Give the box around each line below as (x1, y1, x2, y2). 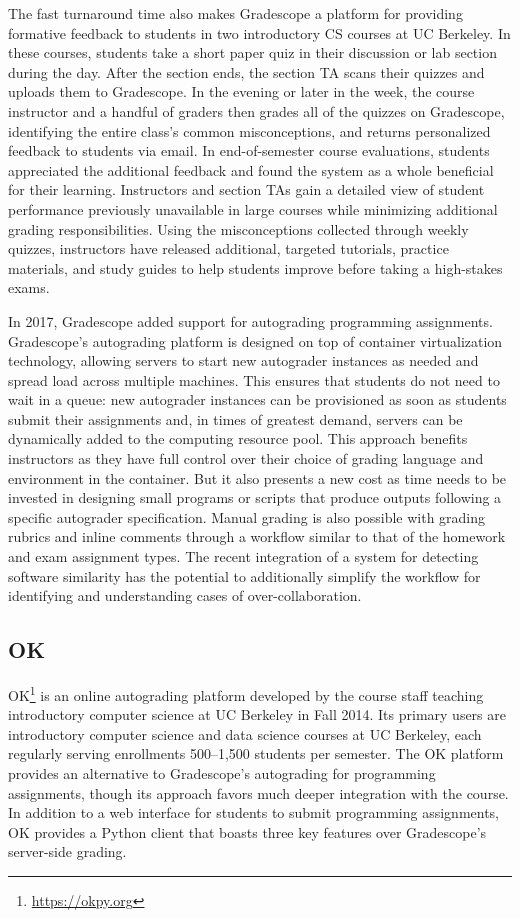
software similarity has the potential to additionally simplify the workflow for (8, 565, 481, 586)
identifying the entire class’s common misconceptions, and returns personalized (8, 120, 491, 141)
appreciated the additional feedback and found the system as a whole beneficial (8, 159, 494, 180)
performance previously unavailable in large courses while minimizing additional (8, 198, 498, 219)
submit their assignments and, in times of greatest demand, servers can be (8, 408, 463, 429)
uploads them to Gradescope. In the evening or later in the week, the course (8, 81, 475, 102)
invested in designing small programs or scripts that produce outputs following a (8, 487, 502, 508)
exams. (8, 277, 50, 298)
